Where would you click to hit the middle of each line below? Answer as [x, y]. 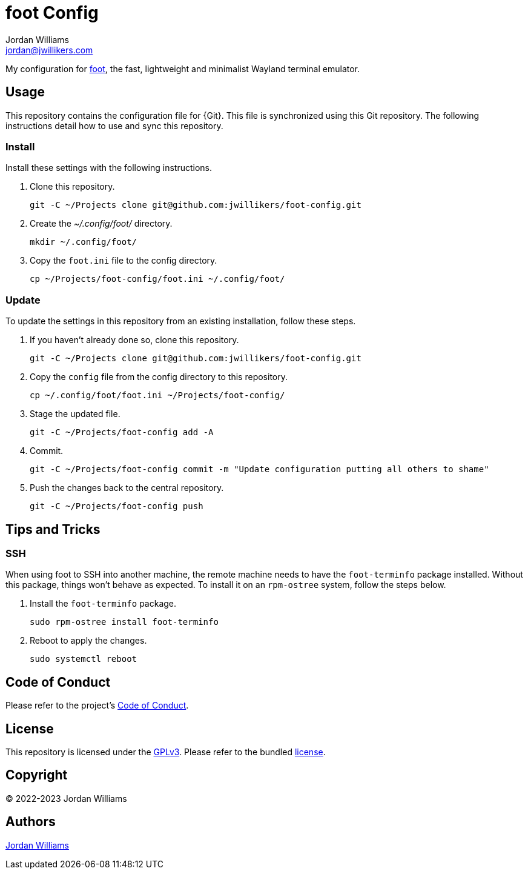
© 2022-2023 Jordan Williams [66, 798]
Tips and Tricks [53, 529]
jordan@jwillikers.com [49, 50]
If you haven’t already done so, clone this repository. [134, 340]
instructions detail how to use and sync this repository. [114, 125]
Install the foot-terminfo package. [103, 604]
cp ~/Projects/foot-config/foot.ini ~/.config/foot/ [157, 279]
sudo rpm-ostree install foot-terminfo [124, 622]
